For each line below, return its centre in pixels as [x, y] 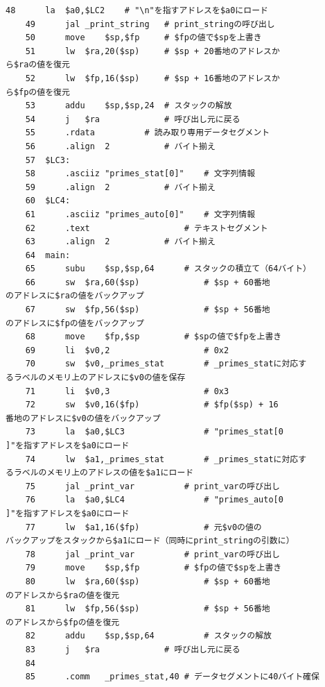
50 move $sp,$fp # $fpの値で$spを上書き [143, 38]
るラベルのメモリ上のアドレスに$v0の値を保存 [96, 378]
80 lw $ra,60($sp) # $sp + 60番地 [148, 581]
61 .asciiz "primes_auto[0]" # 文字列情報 [140, 214]
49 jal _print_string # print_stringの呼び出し [150, 24]
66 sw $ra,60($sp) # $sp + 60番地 [148, 282]
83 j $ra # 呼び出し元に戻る [133, 649]
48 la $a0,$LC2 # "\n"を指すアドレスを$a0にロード [137, 10]
